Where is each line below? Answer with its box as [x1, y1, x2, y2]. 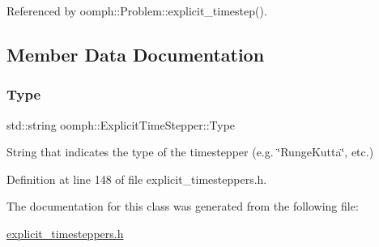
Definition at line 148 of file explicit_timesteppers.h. [6, 170, 267, 187]
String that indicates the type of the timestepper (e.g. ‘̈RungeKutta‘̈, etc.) [6, 143, 374, 160]
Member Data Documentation [6, 41, 265, 66]
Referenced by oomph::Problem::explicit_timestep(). [6, 2, 267, 19]
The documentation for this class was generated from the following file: [6, 198, 359, 215]
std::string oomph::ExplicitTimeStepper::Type [6, 116, 236, 133]
